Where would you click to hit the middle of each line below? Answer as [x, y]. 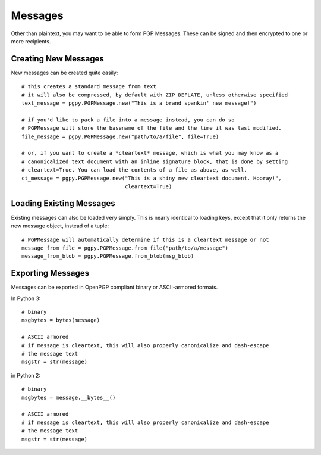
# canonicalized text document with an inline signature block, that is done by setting [155, 161]
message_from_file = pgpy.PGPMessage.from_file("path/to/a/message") [125, 248]
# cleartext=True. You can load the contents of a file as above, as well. [134, 170]
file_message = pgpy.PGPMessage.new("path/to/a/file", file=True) [120, 136]
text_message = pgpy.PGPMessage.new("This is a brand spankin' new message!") [139, 103]
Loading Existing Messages [63, 203]
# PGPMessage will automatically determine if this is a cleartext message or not [145, 239]
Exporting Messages [50, 273]
